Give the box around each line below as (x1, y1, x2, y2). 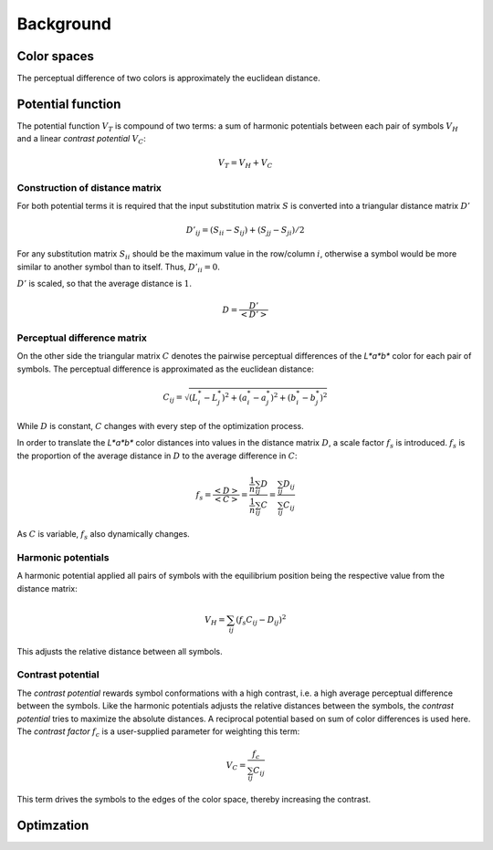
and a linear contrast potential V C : (16, 133, 146, 146)
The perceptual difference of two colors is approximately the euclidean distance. (16, 73, 320, 84)
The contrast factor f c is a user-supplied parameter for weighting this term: (16, 726, 300, 739)
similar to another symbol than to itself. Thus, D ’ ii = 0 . (16, 261, 221, 274)
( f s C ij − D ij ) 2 (236, 613, 287, 627)
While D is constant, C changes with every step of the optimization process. (16, 420, 305, 431)
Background (16, 14, 111, 34)
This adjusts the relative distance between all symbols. (16, 645, 223, 656)
